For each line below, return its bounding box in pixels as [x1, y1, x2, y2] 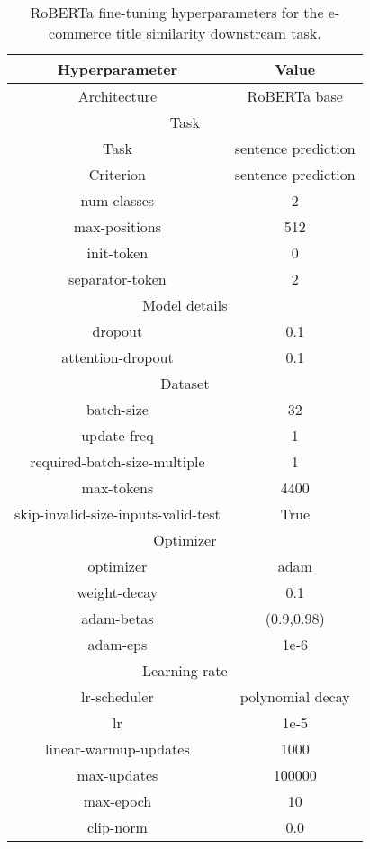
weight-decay [77, 582, 158, 602]
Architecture [77, 86, 157, 106]
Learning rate [142, 660, 228, 681]
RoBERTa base [247, 86, 343, 106]
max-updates [77, 764, 158, 785]
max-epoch [83, 790, 152, 811]
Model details [142, 294, 228, 315]
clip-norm [87, 817, 148, 837]
